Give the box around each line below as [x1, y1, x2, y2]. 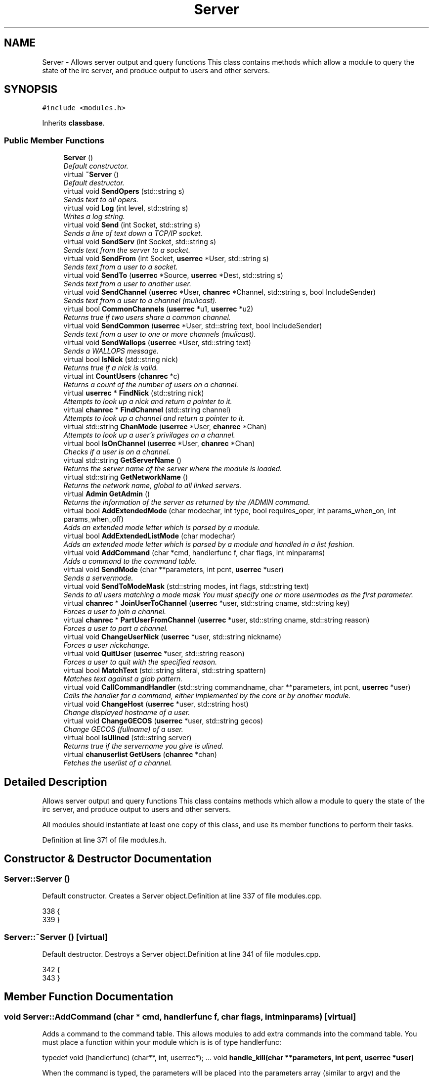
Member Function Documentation [4, 990, 173, 1003]
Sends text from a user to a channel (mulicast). [63, 296, 217, 305]
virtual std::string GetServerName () [63, 456, 182, 465]
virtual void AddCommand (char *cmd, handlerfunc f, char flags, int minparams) [63, 548, 325, 557]
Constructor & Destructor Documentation [4, 853, 212, 865]
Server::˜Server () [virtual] [4, 932, 108, 942]
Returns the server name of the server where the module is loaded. [63, 464, 282, 473]
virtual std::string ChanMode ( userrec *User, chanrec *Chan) [63, 422, 267, 431]
